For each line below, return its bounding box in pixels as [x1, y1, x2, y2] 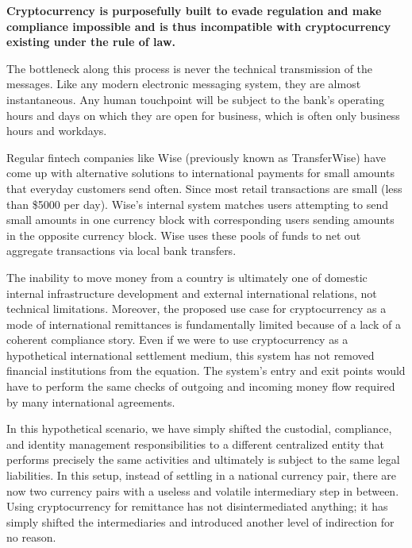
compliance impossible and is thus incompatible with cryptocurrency [6, 17, 391, 34]
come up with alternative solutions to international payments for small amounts [6, 164, 395, 181]
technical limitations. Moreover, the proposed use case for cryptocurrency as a [6, 300, 387, 317]
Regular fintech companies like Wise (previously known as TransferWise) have [6, 149, 386, 165]
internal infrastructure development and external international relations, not [6, 284, 377, 301]
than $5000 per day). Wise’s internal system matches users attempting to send [6, 195, 388, 212]
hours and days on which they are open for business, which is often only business [6, 106, 400, 123]
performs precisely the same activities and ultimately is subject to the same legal [6, 451, 400, 468]
